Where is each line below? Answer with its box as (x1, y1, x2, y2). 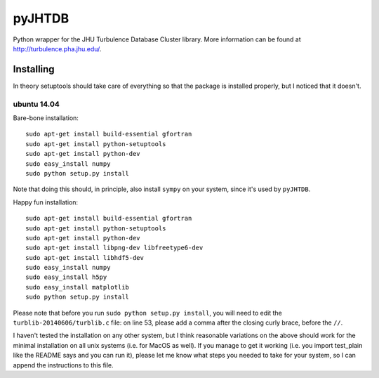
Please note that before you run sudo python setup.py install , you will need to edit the (13, 308, 282, 317)
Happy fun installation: (13, 197, 79, 207)
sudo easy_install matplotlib (25, 283, 130, 291)
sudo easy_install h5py (25, 273, 107, 281)
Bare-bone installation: (13, 113, 79, 122)
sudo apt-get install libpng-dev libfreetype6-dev (25, 244, 204, 252)
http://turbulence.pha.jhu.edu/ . (13, 44, 102, 53)
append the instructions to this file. (13, 360, 114, 369)
